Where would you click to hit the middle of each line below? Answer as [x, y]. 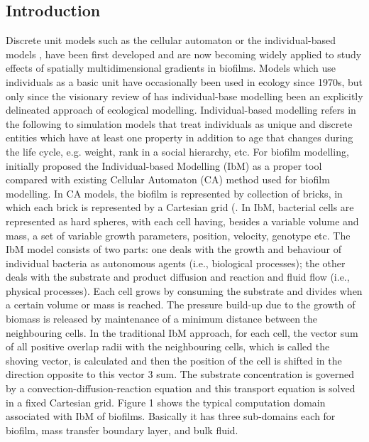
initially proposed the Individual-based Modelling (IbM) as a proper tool [164, 165]
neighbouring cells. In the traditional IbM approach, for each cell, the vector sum [182, 332]
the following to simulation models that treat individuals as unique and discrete [179, 123]
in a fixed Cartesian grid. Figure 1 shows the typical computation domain [166, 402]
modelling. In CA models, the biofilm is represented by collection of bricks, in [174, 193]
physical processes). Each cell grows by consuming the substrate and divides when [184, 290]
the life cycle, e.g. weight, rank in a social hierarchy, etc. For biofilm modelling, [177, 151]
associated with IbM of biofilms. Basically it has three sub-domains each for [171, 416]
